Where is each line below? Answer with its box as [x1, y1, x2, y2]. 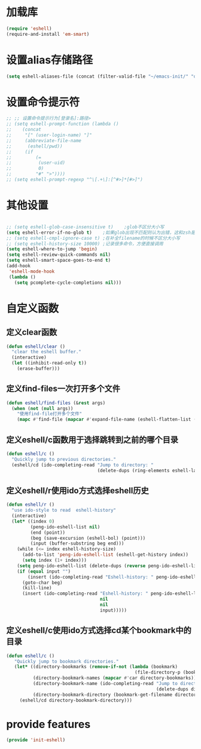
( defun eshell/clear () [6, 343, 66, 350]
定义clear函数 [6, 327, 57, 338]
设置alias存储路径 [6, 53, 93, 66]
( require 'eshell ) [6, 25, 52, 32]
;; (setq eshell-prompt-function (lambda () [6, 121, 119, 127]
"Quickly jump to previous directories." [11, 456, 117, 462]
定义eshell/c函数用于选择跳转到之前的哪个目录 [6, 435, 178, 445]
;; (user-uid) [6, 160, 66, 166]
